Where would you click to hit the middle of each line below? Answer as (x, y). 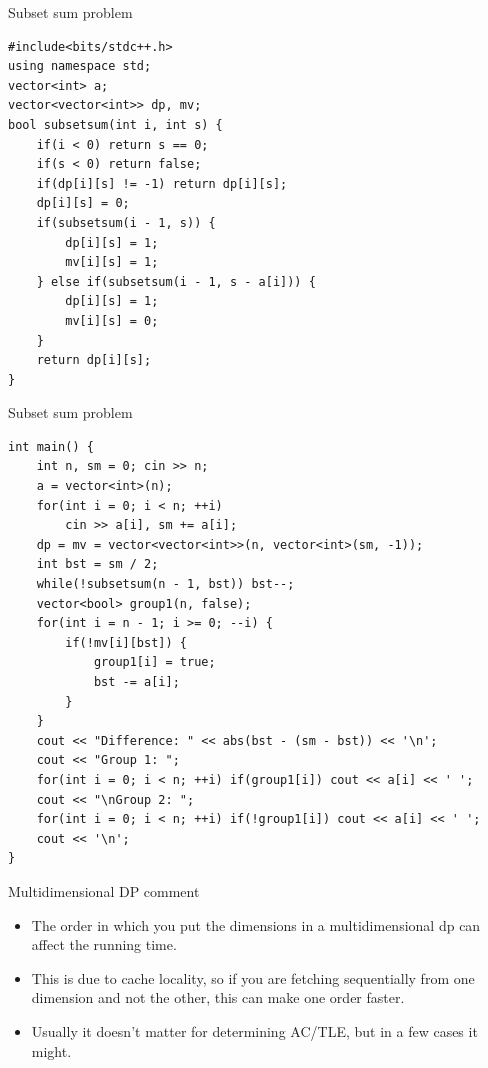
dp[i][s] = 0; (83, 203)
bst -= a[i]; (136, 682)
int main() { (51, 446)
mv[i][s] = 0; (112, 320)
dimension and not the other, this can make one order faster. (218, 997)
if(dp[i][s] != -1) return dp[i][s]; (162, 183)
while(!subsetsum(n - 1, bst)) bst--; (165, 584)
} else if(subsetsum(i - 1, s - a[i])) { (176, 281)
